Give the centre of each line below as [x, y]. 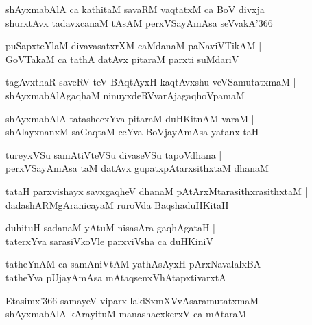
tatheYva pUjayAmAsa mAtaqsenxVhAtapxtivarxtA [116, 277]
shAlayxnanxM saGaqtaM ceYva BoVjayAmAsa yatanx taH [132, 132]
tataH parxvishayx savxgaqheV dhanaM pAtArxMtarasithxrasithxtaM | [157, 191]
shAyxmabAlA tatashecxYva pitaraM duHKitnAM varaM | [130, 118]
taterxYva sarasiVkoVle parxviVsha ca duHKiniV [109, 240]
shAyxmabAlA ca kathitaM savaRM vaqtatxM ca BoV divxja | [138, 9]
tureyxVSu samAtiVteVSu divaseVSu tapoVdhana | [114, 154]
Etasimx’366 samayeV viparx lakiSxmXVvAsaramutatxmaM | [135, 300]
